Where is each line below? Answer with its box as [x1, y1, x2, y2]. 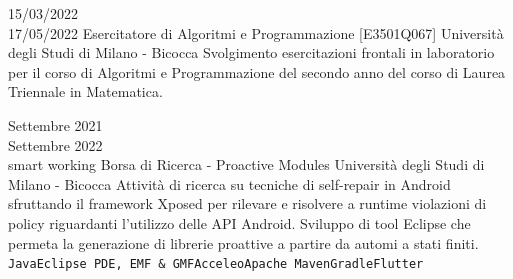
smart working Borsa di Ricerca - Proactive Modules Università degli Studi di [8, 154, 485, 175]
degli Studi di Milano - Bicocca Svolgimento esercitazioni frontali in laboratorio [8, 42, 495, 63]
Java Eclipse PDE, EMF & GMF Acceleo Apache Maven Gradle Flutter [8, 257, 424, 272]
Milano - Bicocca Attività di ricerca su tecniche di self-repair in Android [8, 173, 451, 194]
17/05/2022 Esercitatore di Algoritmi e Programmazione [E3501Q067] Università [8, 22, 504, 43]
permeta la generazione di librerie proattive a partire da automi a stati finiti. [8, 232, 479, 253]
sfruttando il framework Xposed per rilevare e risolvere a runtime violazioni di [8, 193, 487, 214]
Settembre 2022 [8, 134, 103, 155]
